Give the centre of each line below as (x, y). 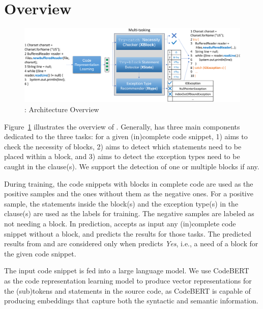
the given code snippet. (40, 253)
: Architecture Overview (62, 109)
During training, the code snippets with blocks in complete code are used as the (129, 183)
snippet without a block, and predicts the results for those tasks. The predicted (128, 233)
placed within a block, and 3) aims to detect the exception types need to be (122, 156)
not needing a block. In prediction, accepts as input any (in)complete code (120, 223)
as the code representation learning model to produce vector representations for (128, 280)
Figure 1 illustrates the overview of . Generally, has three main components (122, 126)
